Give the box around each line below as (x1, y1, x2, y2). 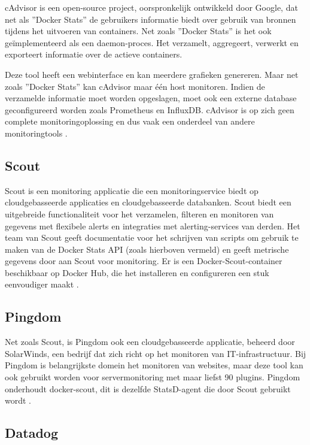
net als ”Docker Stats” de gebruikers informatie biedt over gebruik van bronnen (5, 13, 296, 25)
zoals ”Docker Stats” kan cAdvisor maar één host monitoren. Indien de (5, 80, 265, 92)
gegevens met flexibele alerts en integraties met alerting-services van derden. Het (5, 219, 300, 232)
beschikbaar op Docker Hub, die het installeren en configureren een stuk (5, 266, 269, 278)
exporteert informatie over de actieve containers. (5, 48, 183, 60)
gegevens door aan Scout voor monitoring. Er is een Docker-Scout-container (5, 255, 282, 267)
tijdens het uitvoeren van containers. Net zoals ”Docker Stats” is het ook (5, 25, 272, 37)
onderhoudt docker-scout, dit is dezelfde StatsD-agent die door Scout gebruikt (5, 382, 291, 395)
